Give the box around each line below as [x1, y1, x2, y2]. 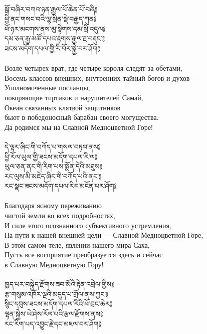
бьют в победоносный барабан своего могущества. [5, 112, 159, 122]
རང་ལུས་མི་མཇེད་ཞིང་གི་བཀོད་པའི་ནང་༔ [5, 171, 102, 181]
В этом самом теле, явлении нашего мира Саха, [5, 239, 150, 250]
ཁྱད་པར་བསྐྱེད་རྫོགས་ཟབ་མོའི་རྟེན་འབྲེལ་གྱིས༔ [5, 279, 114, 289]
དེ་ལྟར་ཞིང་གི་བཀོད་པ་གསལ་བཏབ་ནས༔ [5, 141, 101, 151]
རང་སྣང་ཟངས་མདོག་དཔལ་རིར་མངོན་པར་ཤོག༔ [5, 181, 117, 191]
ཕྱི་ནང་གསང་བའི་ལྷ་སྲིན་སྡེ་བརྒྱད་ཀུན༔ [5, 14, 97, 24]
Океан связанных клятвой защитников [5, 102, 121, 112]
